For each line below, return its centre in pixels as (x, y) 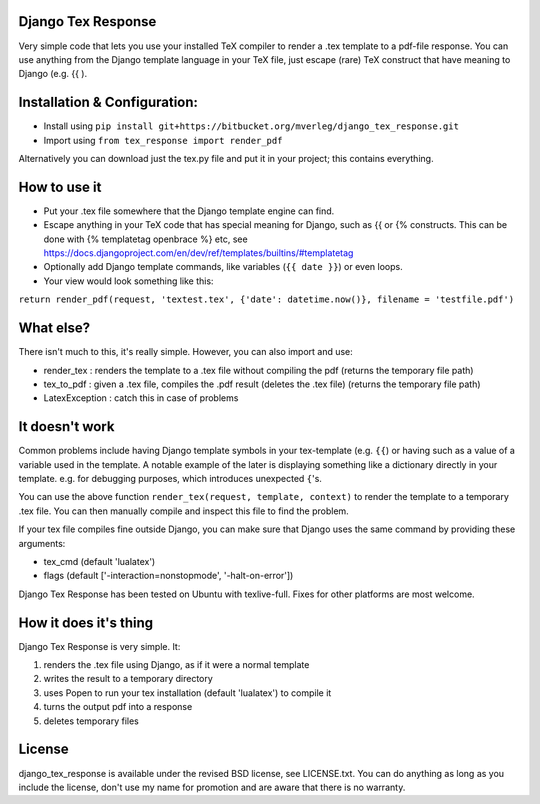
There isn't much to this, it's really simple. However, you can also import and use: (186, 352)
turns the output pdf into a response (118, 707)
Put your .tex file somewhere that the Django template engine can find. (189, 211)
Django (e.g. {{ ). (53, 74)
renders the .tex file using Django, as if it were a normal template (176, 665)
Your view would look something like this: (128, 281)
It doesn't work (66, 426)
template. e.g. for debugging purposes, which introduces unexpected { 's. (170, 478)
